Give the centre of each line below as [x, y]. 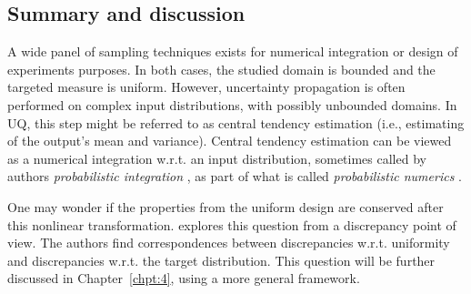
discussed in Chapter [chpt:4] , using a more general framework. [184, 278]
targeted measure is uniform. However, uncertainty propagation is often [206, 87]
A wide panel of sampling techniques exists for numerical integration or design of [233, 51]
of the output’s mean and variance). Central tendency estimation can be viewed [230, 141]
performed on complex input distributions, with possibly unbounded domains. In [232, 104]
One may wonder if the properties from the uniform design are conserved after [225, 206]
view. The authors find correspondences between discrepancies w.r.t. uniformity [229, 243]
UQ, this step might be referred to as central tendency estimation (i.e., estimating [236, 122]
